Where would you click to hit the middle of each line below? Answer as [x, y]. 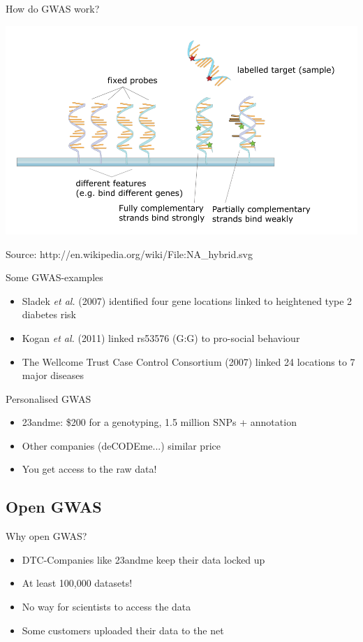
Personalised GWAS [49, 398]
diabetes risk [49, 314]
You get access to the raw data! [89, 469]
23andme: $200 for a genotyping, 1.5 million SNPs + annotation [159, 422]
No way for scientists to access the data [106, 607]
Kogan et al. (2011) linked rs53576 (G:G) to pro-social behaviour [161, 337]
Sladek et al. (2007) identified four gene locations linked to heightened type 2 [187, 300]
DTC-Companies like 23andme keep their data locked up [143, 559]
